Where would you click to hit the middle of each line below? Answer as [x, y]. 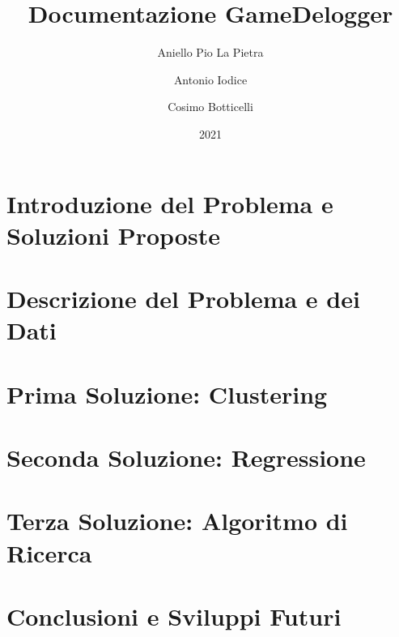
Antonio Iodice [210, 79]
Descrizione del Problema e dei [183, 299]
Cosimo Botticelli [210, 107]
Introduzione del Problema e [170, 203]
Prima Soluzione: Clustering [167, 393]
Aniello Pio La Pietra [210, 52]
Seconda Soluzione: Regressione [186, 457]
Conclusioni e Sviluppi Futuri [174, 616]
